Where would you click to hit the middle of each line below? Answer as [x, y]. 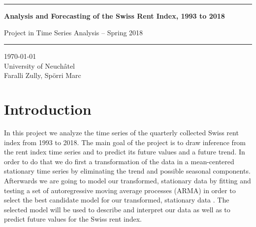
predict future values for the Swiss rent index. [73, 219]
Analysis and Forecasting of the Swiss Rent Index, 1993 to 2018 [114, 16]
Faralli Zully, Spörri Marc [43, 75]
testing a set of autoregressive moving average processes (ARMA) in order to [120, 190]
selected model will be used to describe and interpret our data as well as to [117, 209]
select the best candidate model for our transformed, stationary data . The [117, 200]
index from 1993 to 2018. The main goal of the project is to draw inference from [125, 142]
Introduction [48, 109]
